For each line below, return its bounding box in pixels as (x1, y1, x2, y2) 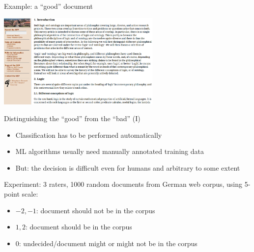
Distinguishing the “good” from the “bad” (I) (4, 113, 141, 124)
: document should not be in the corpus (36, 205, 155, 215)
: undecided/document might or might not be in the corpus (19, 238, 198, 248)
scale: (22, 189, 38, 199)
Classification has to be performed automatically (15, 129, 162, 140)
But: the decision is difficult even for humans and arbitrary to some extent (15, 162, 240, 173)
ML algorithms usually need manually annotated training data (15, 146, 204, 156)
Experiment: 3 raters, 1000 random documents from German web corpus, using (4, 179, 243, 189)
